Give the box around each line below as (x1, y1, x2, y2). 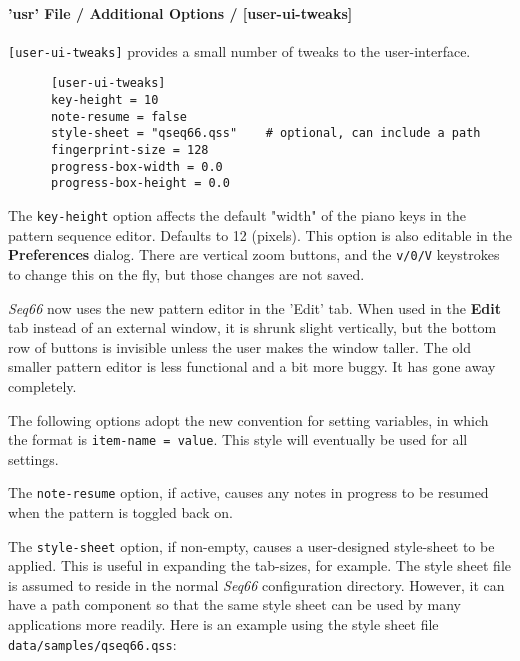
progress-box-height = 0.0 (50, 176, 230, 191)
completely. (8, 375, 77, 396)
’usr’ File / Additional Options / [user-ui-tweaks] (8, 2, 353, 23)
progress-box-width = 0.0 (50, 159, 223, 174)
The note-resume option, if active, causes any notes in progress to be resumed (8, 482, 489, 503)
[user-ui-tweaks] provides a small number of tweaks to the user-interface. (8, 40, 471, 61)
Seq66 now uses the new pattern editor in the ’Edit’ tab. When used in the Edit (8, 297, 501, 318)
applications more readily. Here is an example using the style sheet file (8, 614, 439, 635)
